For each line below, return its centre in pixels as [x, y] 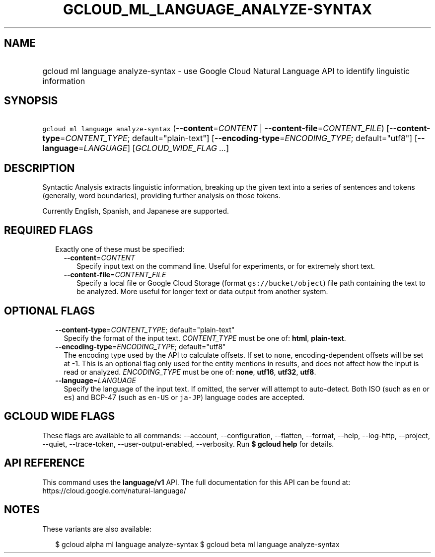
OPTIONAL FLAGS [49, 311]
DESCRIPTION [39, 168]
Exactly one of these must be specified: [120, 249]
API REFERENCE [44, 463]
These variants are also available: [97, 529]
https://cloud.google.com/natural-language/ [114, 490]
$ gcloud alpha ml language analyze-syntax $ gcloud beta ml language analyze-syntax [197, 544]
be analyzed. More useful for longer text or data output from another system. [202, 292]
